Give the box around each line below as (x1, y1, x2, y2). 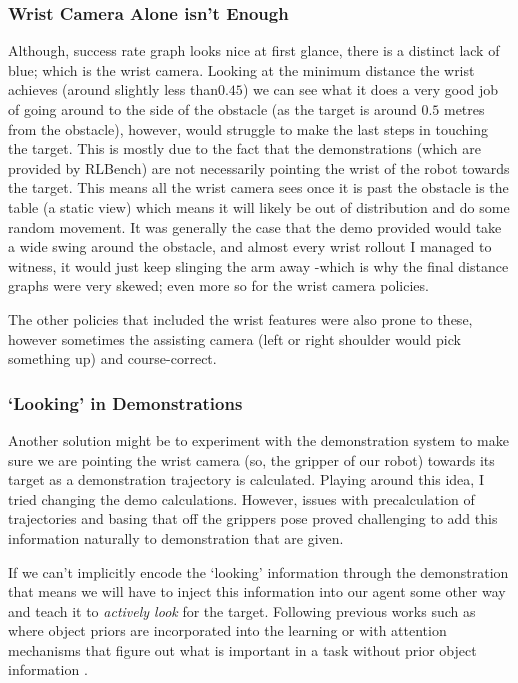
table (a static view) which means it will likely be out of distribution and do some (8, 196, 510, 217)
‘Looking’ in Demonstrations (8, 390, 243, 415)
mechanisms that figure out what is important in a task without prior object (8, 639, 477, 660)
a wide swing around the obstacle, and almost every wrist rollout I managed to (8, 236, 492, 257)
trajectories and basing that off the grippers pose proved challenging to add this (8, 508, 498, 529)
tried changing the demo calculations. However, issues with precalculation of (8, 488, 475, 509)
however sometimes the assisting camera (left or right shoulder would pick (8, 328, 461, 349)
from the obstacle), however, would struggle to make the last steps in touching (8, 118, 488, 139)
